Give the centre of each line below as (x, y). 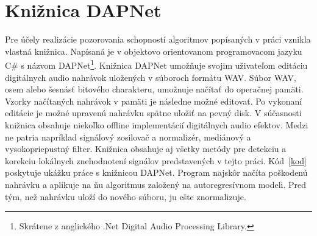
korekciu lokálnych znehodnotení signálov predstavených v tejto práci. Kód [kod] (156, 160)
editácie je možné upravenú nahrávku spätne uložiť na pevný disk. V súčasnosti (153, 113)
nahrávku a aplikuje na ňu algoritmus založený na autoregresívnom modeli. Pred (156, 184)
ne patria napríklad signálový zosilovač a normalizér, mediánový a (128, 137)
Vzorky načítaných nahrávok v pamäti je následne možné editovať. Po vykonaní (154, 101)
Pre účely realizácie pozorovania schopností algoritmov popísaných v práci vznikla (158, 39)
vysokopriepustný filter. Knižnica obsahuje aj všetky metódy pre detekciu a (146, 149)
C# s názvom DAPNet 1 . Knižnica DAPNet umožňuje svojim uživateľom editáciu (156, 64)
